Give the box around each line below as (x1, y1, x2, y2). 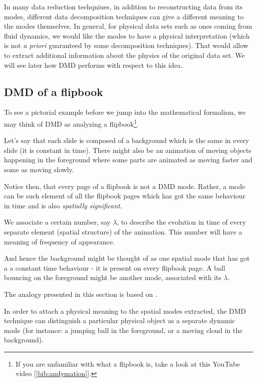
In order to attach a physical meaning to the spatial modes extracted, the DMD (4, 305, 246, 316)
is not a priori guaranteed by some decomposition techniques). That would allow (4, 40, 249, 50)
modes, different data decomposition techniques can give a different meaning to (4, 11, 244, 21)
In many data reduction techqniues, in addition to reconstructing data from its (4, 1, 243, 11)
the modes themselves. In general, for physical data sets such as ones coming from (4, 21, 253, 31)
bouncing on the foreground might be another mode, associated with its (4, 272, 221, 283)
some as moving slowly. (4, 164, 74, 174)
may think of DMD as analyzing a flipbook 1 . (4, 117, 139, 129)
